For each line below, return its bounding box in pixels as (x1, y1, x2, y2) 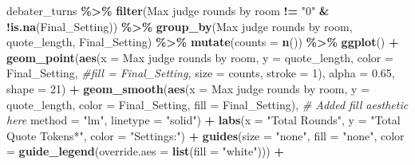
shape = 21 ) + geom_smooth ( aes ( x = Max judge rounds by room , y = (6, 80, 370, 96)
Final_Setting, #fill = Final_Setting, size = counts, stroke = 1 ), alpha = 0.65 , (6, 65, 395, 81)
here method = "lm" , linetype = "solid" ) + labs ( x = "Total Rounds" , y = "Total (6, 112, 401, 128)
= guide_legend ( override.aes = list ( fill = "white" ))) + (6, 143, 284, 159)
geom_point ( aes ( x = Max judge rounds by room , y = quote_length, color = (6, 49, 393, 65)
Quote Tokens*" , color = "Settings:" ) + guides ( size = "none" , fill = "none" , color (6, 127, 405, 143)
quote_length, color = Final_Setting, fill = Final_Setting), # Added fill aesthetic (6, 96, 409, 112)
